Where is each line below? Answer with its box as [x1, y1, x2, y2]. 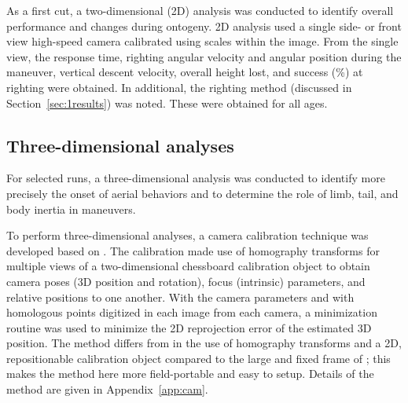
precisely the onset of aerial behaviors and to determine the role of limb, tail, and [6, 185, 399, 201]
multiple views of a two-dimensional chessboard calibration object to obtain [6, 258, 370, 274]
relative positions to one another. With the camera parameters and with [6, 288, 355, 305]
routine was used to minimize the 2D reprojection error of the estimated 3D [6, 319, 372, 335]
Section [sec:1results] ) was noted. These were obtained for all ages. [6, 94, 328, 111]
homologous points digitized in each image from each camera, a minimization [6, 304, 377, 321]
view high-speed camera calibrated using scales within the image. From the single [6, 33, 399, 49]
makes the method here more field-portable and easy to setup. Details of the [6, 365, 374, 382]
